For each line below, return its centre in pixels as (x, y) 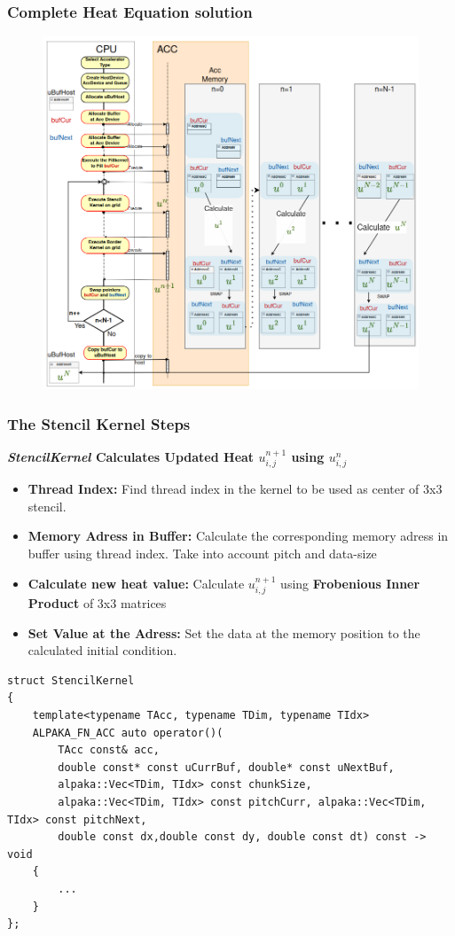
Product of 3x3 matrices (97, 603)
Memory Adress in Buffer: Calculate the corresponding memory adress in (238, 536)
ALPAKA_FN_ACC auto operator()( (128, 733)
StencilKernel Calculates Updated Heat (131, 456)
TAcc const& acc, (109, 750)
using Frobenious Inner (350, 583)
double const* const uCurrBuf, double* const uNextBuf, (226, 767)
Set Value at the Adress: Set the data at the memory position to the (224, 632)
